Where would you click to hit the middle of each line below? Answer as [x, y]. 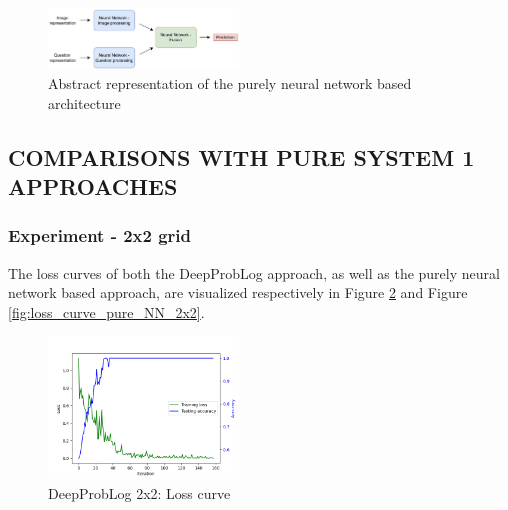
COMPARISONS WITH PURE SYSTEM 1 [241, 156]
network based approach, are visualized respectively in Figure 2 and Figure [238, 292]
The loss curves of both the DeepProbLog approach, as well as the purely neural [254, 272]
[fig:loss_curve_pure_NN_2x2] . [106, 311]
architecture [84, 102]
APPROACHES [93, 185]
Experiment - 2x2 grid [100, 235]
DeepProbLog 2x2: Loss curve [139, 493]
